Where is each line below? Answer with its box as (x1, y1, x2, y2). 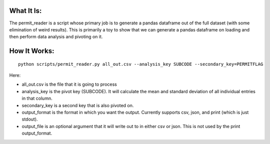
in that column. (21, 95, 52, 102)
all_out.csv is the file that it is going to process (21, 81, 117, 87)
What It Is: (9, 6, 42, 15)
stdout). (21, 116, 38, 122)
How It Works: (9, 47, 54, 55)
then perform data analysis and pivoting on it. (9, 34, 103, 40)
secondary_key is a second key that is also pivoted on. (21, 102, 134, 108)
